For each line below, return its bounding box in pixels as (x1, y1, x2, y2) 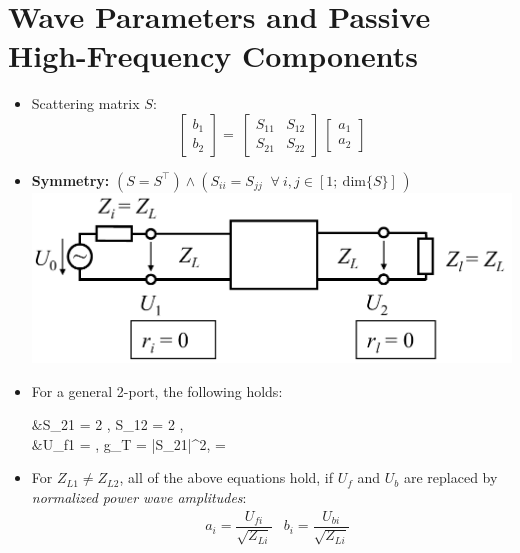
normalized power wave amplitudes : (31, 487, 247, 508)
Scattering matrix (31, 93, 140, 114)
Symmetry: (31, 169, 110, 190)
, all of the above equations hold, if (119, 467, 334, 488)
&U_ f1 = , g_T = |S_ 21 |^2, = (31, 433, 226, 454)
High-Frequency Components (8, 35, 418, 76)
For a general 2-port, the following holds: (31, 380, 283, 401)
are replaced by (403, 467, 498, 488)
